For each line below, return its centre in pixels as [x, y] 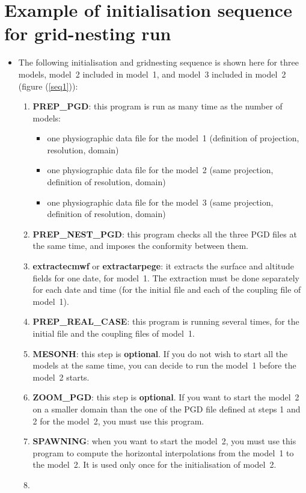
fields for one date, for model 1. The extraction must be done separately [166, 277]
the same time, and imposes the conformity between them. [140, 246]
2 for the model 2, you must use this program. [118, 421]
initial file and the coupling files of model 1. [114, 333]
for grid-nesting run [88, 33]
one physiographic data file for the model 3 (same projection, [160, 202]
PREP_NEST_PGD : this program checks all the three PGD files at [165, 234]
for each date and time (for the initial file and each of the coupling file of [167, 289]
